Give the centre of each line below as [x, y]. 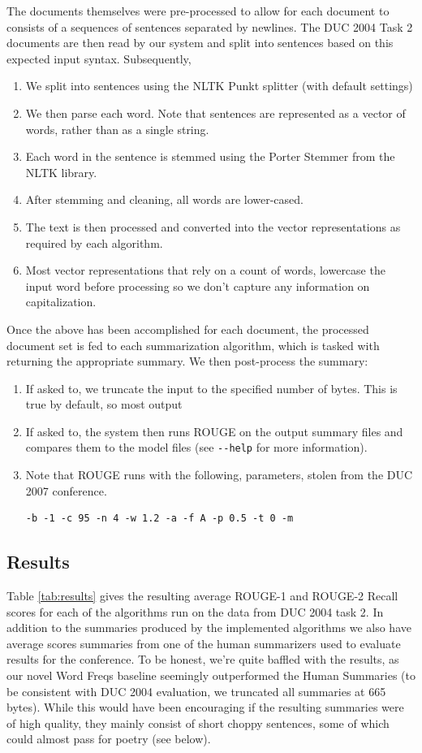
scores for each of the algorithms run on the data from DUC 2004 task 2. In [195, 611]
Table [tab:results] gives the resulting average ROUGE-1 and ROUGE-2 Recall [202, 596]
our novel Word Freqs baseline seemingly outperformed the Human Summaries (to [211, 675]
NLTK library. [61, 172]
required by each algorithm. [94, 242]
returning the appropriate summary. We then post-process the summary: [187, 361]
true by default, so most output [104, 404]
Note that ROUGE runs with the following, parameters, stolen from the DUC [219, 475]
